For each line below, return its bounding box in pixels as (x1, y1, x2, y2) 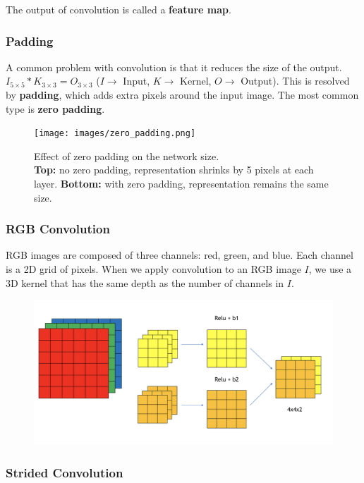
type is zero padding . (6, 101, 105, 116)
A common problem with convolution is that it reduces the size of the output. (6, 59, 342, 74)
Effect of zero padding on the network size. (34, 148, 219, 163)
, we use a (308, 262, 352, 276)
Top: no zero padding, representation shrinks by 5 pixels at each (34, 162, 314, 177)
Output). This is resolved (241, 73, 350, 88)
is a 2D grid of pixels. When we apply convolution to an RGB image (6, 262, 301, 276)
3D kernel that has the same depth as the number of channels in (6, 275, 284, 290)
